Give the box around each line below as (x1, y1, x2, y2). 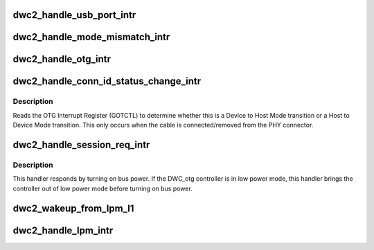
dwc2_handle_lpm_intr (12, 224, 114, 236)
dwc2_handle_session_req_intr (12, 139, 150, 151)
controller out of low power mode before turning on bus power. (12, 184, 193, 193)
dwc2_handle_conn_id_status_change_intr (12, 75, 201, 87)
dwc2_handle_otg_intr (12, 53, 111, 65)
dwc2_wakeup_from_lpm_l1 (12, 202, 134, 214)
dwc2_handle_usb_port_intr (12, 9, 136, 21)
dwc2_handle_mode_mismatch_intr (12, 31, 170, 43)
